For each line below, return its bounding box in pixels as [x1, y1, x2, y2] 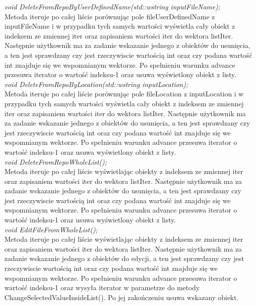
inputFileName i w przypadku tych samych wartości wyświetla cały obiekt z [4, 21, 235, 31]
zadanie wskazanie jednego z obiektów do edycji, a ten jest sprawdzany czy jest [4, 253, 244, 263]
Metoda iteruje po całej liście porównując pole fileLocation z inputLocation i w [4, 88, 244, 99]
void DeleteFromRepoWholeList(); [4, 156, 107, 167]
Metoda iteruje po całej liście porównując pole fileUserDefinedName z [4, 11, 215, 21]
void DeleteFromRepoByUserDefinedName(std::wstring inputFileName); [4, 1, 220, 11]
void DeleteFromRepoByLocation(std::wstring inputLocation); [4, 79, 188, 89]
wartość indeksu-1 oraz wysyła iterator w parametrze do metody [4, 282, 200, 293]
